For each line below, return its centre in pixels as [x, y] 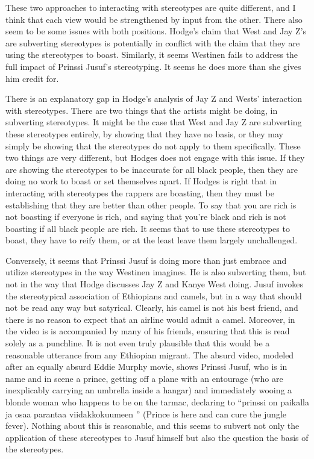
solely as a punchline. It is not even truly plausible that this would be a [138, 343]
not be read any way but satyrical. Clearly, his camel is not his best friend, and [152, 308]
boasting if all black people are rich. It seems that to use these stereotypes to [148, 228]
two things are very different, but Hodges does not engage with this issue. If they [155, 158]
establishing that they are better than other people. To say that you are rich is [151, 205]
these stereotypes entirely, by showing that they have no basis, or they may [144, 133]
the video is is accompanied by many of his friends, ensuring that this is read [148, 331]
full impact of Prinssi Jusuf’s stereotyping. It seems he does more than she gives [153, 66]
